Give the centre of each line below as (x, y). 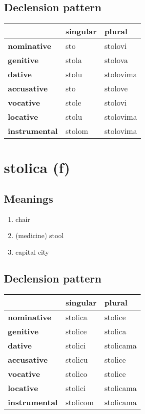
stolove (116, 88)
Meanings (29, 198)
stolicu (77, 359)
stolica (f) (37, 167)
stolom (77, 131)
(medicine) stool (40, 235)
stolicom (80, 402)
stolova (116, 60)
